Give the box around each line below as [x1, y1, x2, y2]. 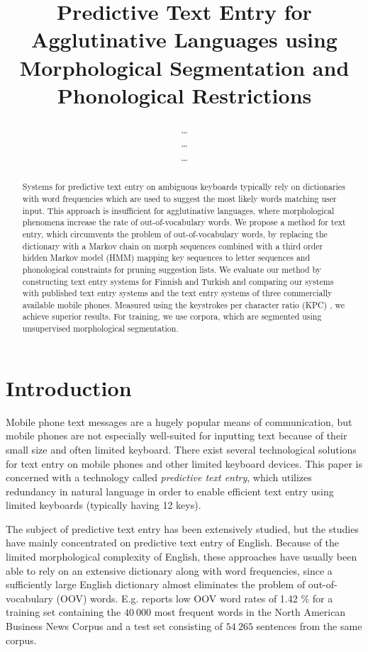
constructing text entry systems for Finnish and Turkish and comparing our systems [22, 275, 334, 287]
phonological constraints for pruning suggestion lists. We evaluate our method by [22, 263, 322, 275]
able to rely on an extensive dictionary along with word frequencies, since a [6, 563, 333, 578]
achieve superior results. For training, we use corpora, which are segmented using [22, 310, 322, 322]
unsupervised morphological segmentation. [22, 322, 179, 335]
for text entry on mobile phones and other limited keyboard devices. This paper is [6, 456, 362, 471]
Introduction [6, 373, 132, 402]
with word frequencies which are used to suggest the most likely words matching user [22, 192, 337, 204]
